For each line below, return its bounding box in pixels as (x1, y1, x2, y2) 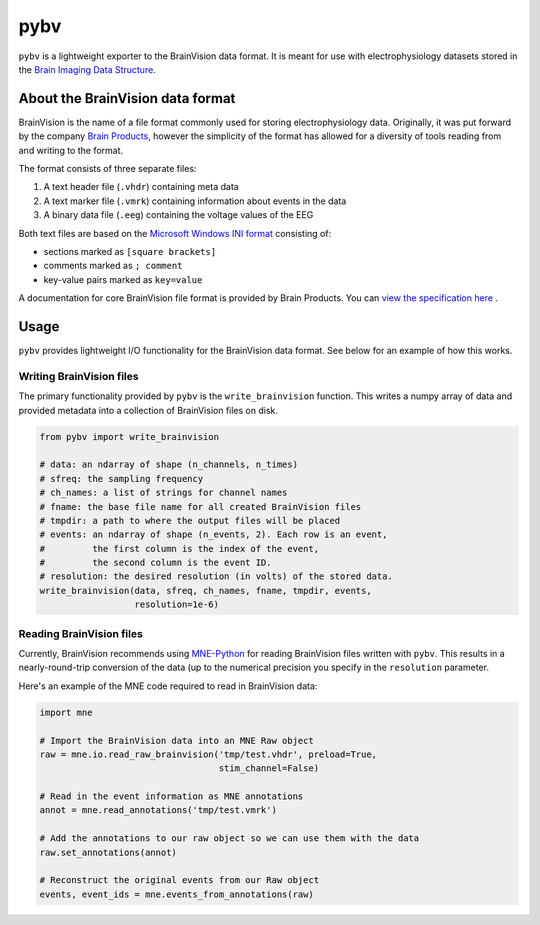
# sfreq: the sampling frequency (39, 473, 204, 484)
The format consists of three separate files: (18, 163, 197, 175)
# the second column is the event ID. (39, 557, 272, 569)
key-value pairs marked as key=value (43, 273, 203, 285)
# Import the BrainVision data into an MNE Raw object (39, 735, 314, 746)
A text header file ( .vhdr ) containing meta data (43, 181, 239, 193)
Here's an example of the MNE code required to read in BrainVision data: (18, 680, 318, 692)
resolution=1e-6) (134, 599, 220, 610)
